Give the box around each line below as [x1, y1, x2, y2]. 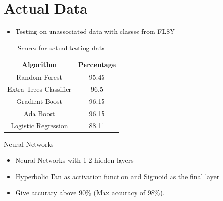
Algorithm [21, 59, 57, 69]
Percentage [78, 59, 116, 69]
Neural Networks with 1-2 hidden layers [15, 155, 134, 165]
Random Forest [17, 72, 62, 82]
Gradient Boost [16, 96, 63, 106]
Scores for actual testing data [17, 42, 105, 52]
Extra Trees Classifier [7, 84, 71, 94]
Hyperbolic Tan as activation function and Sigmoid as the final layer [15, 171, 220, 181]
